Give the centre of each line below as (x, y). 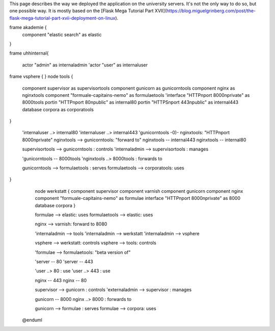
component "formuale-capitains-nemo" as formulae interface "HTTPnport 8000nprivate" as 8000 (137, 198)
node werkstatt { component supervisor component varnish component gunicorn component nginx (139, 191)
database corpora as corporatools (58, 109)
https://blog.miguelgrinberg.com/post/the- (211, 11)
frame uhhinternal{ (29, 53)
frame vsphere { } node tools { (41, 77)
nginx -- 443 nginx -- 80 (61, 280)
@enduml (32, 320)
